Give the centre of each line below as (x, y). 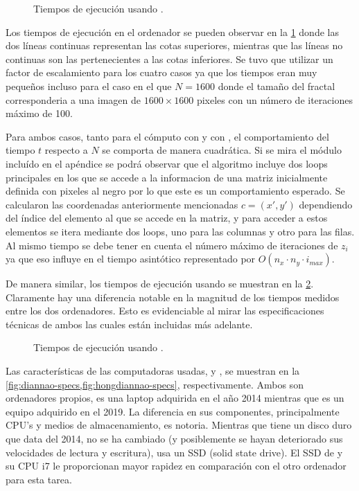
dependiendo (326, 204)
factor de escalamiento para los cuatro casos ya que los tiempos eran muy (161, 72)
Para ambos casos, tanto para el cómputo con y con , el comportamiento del (167, 136)
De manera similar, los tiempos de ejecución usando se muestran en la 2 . (160, 284)
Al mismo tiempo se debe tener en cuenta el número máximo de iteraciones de (172, 245)
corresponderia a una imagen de (73, 99)
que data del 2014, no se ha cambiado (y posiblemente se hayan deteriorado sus (174, 439)
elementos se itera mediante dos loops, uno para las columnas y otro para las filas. (180, 231)
